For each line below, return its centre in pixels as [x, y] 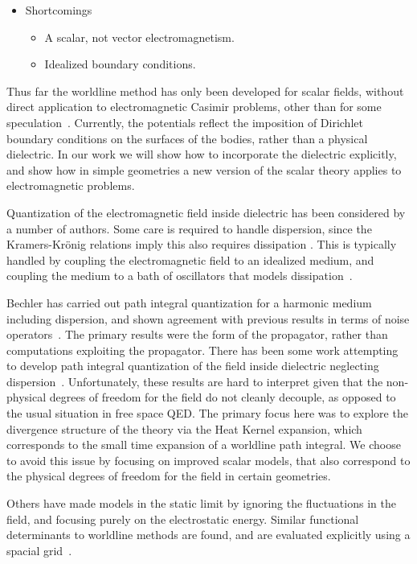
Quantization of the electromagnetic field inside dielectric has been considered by [206, 212]
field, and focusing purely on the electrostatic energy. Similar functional [183, 519]
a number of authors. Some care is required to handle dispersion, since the [189, 228]
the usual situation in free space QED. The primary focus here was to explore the [207, 413]
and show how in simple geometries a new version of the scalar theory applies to [204, 169]
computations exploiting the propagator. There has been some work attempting [202, 350]
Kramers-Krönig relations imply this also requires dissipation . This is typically [202, 244]
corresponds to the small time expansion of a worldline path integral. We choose [204, 445]
